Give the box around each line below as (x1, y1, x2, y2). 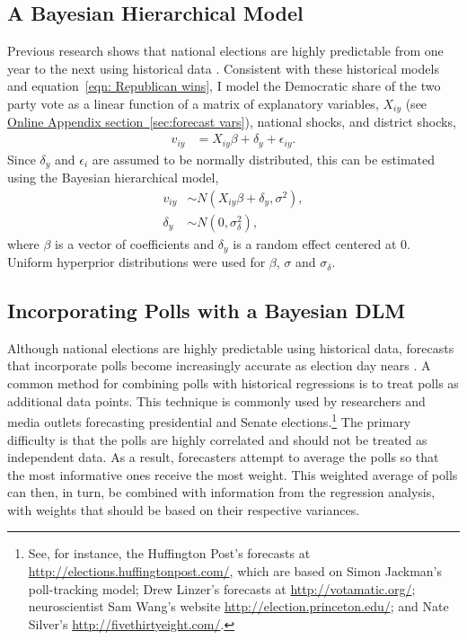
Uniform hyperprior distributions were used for (7, 253, 266, 271)
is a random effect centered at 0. (233, 234, 410, 253)
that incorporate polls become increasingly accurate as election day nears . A (7, 356, 431, 375)
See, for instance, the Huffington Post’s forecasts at (28, 544, 311, 563)
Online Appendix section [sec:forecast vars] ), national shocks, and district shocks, (7, 112, 456, 131)
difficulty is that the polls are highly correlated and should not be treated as (7, 430, 427, 449)
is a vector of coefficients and (55, 234, 215, 253)
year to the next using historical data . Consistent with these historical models (7, 58, 439, 77)
